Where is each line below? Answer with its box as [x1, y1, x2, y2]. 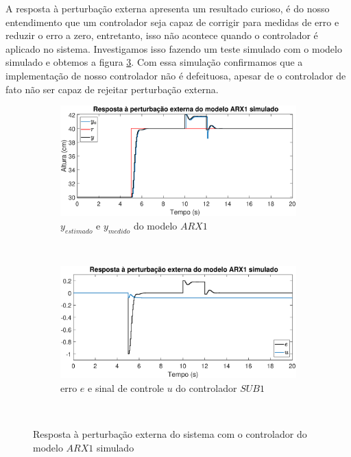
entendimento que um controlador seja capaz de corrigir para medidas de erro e [5, 14, 339, 29]
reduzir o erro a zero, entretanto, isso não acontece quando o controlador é [5, 28, 318, 42]
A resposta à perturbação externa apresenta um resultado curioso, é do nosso [5, 1, 330, 15]
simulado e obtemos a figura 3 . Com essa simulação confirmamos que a [5, 55, 303, 69]
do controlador [175, 380, 237, 395]
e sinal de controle [88, 380, 164, 395]
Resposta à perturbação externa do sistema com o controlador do [33, 427, 307, 441]
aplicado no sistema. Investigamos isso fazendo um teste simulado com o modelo [5, 41, 342, 55]
